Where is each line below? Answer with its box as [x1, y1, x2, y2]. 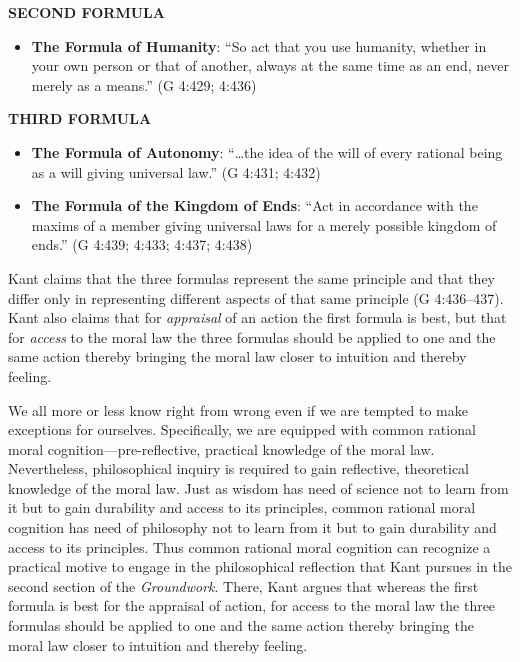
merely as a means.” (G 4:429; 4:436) [31, 74, 257, 95]
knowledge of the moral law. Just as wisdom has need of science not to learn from [8, 477, 509, 498]
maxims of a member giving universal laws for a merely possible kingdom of [31, 214, 497, 235]
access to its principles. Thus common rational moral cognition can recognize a [8, 536, 491, 557]
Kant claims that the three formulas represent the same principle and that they [8, 267, 495, 288]
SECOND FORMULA [8, 2, 165, 22]
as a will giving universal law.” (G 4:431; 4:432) [31, 161, 321, 182]
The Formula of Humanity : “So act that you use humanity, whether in [31, 35, 487, 56]
